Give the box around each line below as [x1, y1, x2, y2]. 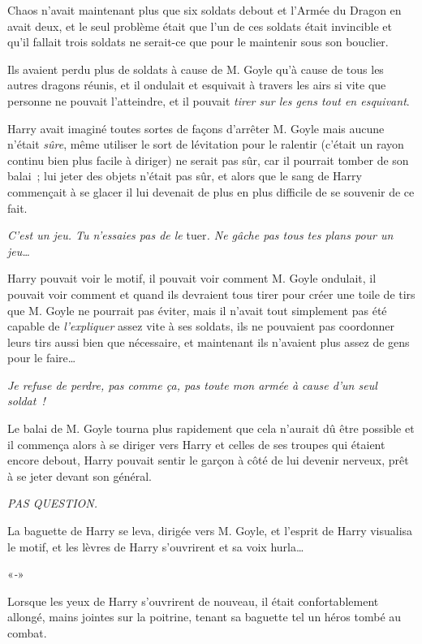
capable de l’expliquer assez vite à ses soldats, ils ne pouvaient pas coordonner [7, 318, 394, 335]
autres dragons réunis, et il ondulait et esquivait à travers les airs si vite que [7, 76, 386, 93]
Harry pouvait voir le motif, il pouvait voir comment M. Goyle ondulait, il [7, 270, 377, 287]
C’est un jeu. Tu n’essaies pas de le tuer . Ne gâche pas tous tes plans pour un [7, 227, 394, 244]
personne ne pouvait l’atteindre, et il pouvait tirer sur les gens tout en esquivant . [7, 92, 410, 109]
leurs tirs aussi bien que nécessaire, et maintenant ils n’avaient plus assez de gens [7, 333, 410, 350]
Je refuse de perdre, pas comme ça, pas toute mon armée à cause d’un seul [7, 376, 377, 393]
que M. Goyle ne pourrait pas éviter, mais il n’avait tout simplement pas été [7, 301, 387, 318]
